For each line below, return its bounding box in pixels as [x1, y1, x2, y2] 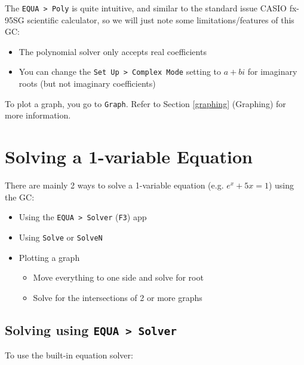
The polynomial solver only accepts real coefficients [19, 45, 207, 57]
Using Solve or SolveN [19, 230, 103, 243]
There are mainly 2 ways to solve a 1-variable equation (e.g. [5, 179, 224, 191]
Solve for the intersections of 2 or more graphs [33, 291, 202, 303]
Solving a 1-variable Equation [5, 144, 253, 169]
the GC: [5, 190, 35, 203]
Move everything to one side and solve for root [33, 271, 204, 284]
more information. [5, 109, 71, 121]
